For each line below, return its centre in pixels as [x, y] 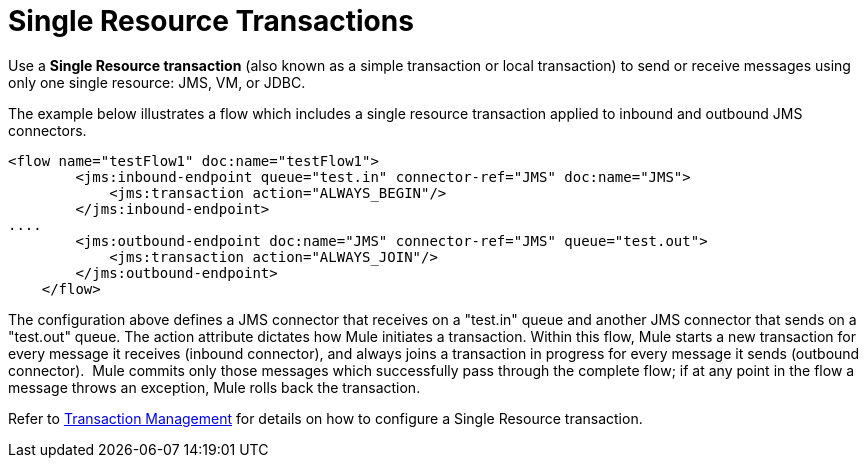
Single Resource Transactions [211, 21]
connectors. [47, 130]
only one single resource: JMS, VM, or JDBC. [157, 82]
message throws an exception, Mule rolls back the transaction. [214, 387]
